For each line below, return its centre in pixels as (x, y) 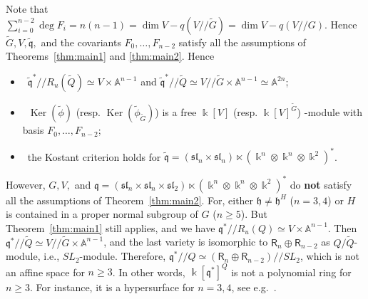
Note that (27, 9)
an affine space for (45, 272)
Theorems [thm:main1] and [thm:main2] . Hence (110, 56)
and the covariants (81, 42)
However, (26, 184)
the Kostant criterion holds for (94, 156)
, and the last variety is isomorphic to (186, 242)
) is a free (176, 112)
